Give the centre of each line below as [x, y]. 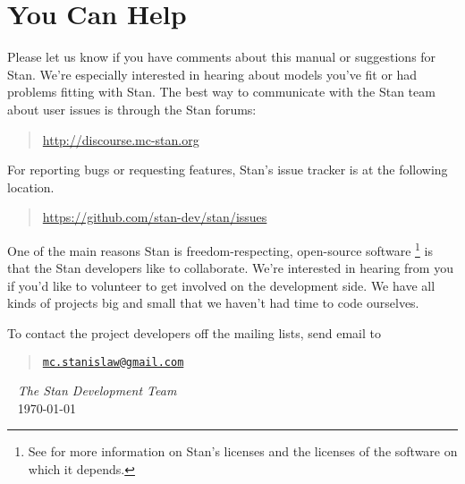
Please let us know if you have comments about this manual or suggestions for [222, 57]
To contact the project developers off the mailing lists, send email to [194, 332]
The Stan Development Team [97, 391]
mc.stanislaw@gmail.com [113, 362]
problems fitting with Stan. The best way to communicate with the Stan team [221, 92]
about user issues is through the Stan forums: [132, 109]
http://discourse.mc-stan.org [121, 139]
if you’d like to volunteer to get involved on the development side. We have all [221, 285]
